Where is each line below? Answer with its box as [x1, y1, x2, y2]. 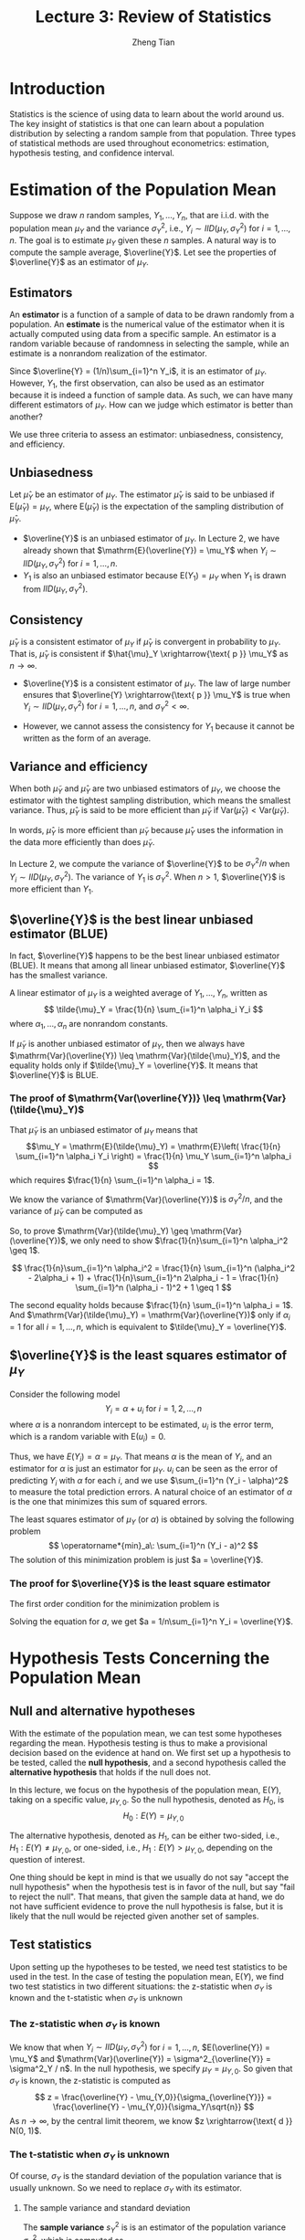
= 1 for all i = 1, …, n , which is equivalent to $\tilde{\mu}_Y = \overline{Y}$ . [9, 1321, 288, 1332]
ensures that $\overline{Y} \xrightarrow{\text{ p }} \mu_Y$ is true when [22, 690, 290, 701]
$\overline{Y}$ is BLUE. [9, 1069, 99, 1080]
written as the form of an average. [22, 733, 152, 744]
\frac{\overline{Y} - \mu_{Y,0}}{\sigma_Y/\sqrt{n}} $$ [52, 2101, 255, 2112]
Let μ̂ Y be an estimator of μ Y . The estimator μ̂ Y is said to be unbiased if [9, 489, 276, 502]
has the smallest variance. [9, 970, 108, 981]
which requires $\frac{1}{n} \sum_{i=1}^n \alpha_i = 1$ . [9, 1174, 215, 1185]
